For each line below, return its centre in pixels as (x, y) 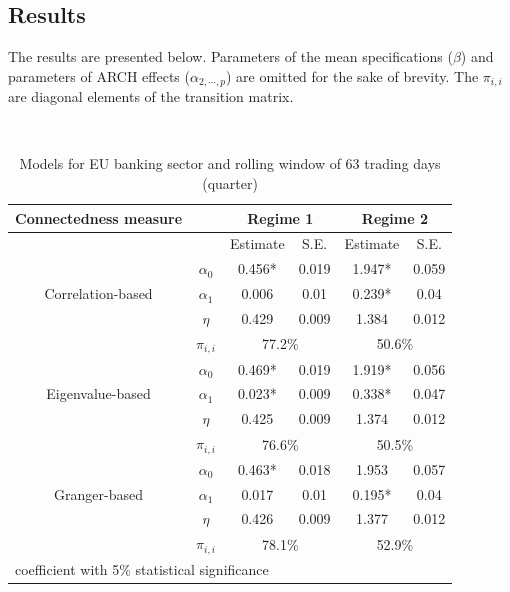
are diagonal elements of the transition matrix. (151, 96)
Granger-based (98, 493)
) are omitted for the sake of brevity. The (352, 75)
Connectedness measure (99, 217)
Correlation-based (98, 293)
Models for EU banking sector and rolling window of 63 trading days (230, 163)
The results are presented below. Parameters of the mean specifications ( (230, 56)
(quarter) (230, 183)
